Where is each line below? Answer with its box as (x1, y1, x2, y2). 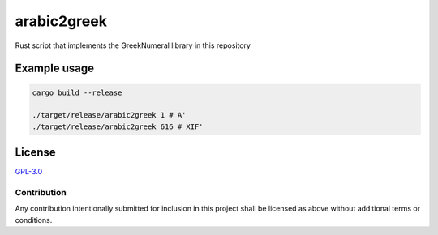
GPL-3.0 (15, 167, 43, 177)
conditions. (15, 215, 53, 224)
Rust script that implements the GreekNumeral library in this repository (15, 41, 251, 50)
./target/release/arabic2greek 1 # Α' (32, 110, 187, 120)
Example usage (15, 62, 95, 75)
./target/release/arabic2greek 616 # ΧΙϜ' (32, 122, 204, 131)
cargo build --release (32, 88, 122, 97)
